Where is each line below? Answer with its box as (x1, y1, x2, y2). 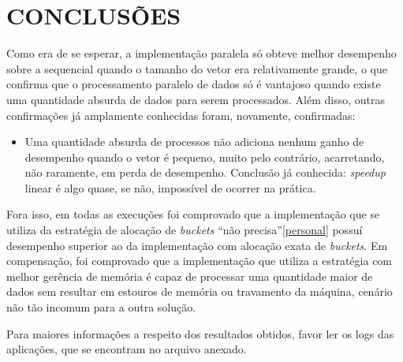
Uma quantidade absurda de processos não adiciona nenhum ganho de (24, 133, 364, 150)
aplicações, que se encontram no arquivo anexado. (6, 341, 247, 357)
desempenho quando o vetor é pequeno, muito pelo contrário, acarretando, (24, 148, 385, 165)
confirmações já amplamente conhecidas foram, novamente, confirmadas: (6, 106, 356, 123)
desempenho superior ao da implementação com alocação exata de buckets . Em (6, 237, 388, 253)
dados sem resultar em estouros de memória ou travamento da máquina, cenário (6, 283, 393, 300)
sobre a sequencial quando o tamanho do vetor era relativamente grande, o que (6, 60, 387, 77)
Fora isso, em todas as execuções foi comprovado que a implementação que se (6, 206, 380, 222)
